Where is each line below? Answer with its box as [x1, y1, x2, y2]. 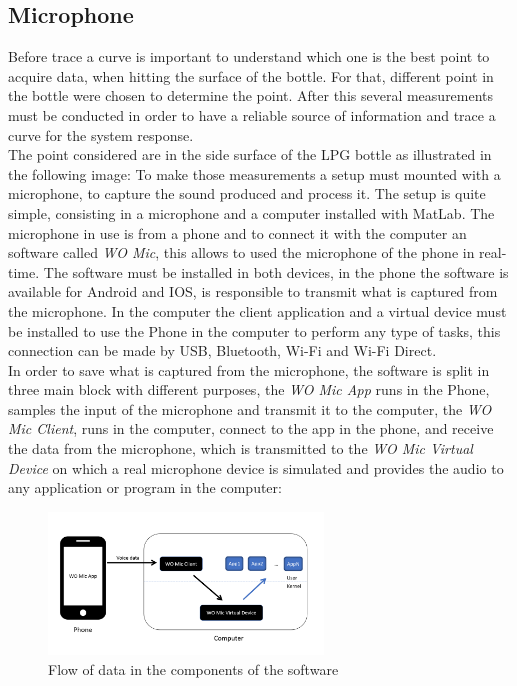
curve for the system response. [8, 124, 194, 145]
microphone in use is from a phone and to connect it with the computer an [8, 222, 467, 243]
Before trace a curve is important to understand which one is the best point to [8, 46, 490, 67]
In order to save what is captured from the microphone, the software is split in [8, 359, 490, 380]
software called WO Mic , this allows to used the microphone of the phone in [8, 242, 475, 263]
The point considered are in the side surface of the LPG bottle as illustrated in [8, 144, 492, 165]
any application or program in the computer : [8, 477, 282, 498]
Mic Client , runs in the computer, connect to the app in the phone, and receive [8, 418, 494, 439]
